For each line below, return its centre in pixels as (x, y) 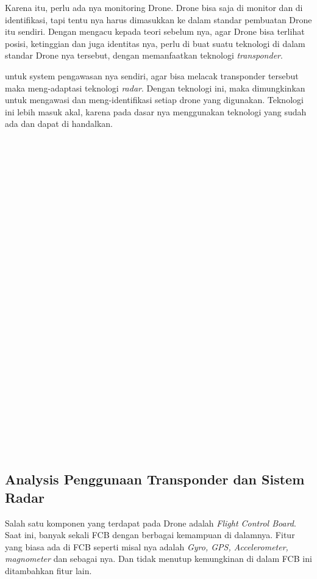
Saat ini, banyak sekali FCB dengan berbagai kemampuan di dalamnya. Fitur (150, 535)
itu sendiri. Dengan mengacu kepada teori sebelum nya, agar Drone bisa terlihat (155, 31)
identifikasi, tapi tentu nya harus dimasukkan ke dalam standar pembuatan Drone (158, 19)
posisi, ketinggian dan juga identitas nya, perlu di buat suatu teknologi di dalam (155, 43)
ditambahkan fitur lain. (48, 570)
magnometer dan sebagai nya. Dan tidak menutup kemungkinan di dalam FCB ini (158, 559)
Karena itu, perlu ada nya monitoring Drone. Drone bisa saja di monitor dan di (154, 7)
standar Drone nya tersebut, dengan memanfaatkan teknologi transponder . (144, 55)
